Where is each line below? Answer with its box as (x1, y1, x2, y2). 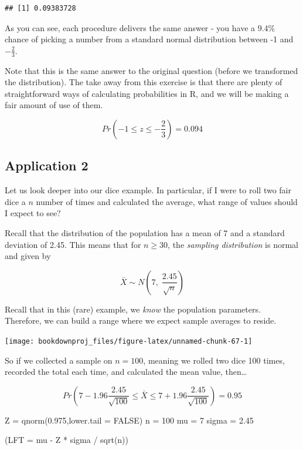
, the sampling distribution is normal (168, 238, 298, 250)
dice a (5, 195, 26, 207)
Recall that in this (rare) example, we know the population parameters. (5, 303, 261, 315)
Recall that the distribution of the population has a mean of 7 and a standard (5, 226, 285, 239)
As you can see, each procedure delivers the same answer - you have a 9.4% (5, 21, 275, 33)
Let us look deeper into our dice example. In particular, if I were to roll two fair (5, 184, 291, 196)
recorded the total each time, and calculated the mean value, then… (5, 365, 247, 378)
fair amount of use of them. (5, 99, 103, 111)
